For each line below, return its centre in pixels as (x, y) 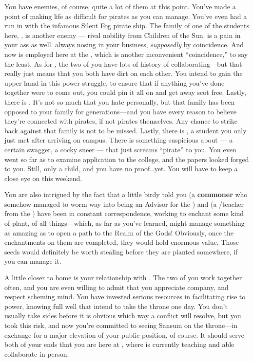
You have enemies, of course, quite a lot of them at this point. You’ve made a (120, 6)
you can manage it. (33, 261)
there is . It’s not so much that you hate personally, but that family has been (120, 101)
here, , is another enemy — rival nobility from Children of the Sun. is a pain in (123, 35)
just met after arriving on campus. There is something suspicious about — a (119, 140)
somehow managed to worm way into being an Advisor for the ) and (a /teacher (124, 204)
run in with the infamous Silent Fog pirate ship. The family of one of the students (127, 26)
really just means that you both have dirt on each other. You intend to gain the (124, 73)
